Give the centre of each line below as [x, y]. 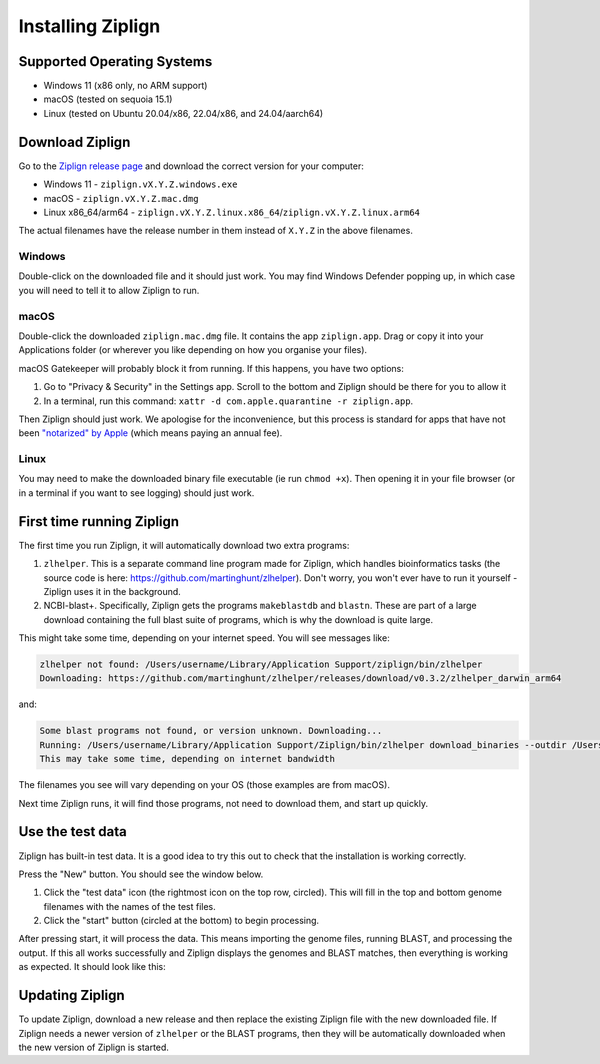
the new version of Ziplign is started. [94, 1047]
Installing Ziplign [89, 26]
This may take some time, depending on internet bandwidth [187, 759]
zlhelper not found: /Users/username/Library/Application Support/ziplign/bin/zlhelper [261, 664]
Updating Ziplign [71, 995]
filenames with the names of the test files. [130, 906]
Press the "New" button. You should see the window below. [141, 874]
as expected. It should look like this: [92, 967]
